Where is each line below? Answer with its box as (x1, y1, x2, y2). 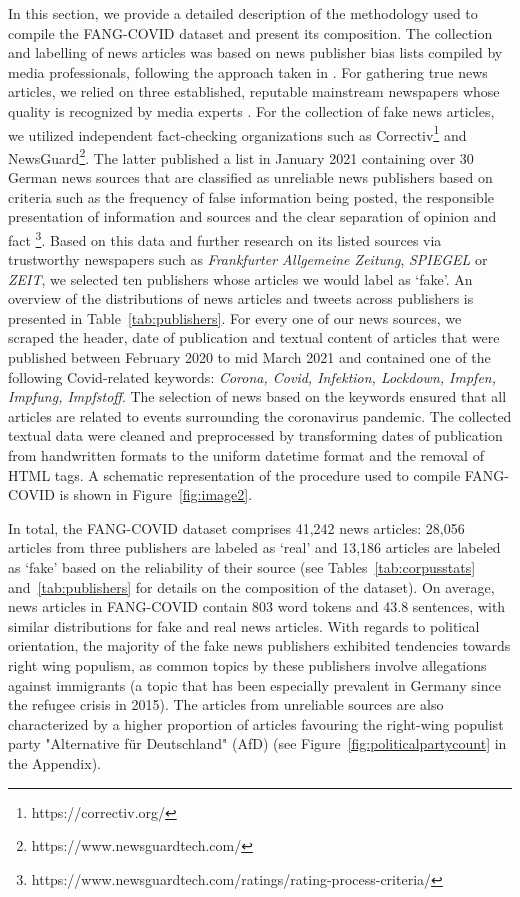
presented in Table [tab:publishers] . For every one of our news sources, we (8, 307, 462, 328)
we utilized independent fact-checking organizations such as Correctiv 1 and (8, 121, 467, 145)
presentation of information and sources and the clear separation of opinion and (8, 206, 497, 227)
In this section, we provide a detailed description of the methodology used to (8, 3, 478, 23)
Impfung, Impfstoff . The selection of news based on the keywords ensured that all (8, 386, 507, 407)
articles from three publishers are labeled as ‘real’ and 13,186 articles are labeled (8, 537, 501, 558)
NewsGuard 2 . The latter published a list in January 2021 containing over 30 (8, 144, 474, 168)
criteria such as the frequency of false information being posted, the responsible (8, 186, 495, 207)
